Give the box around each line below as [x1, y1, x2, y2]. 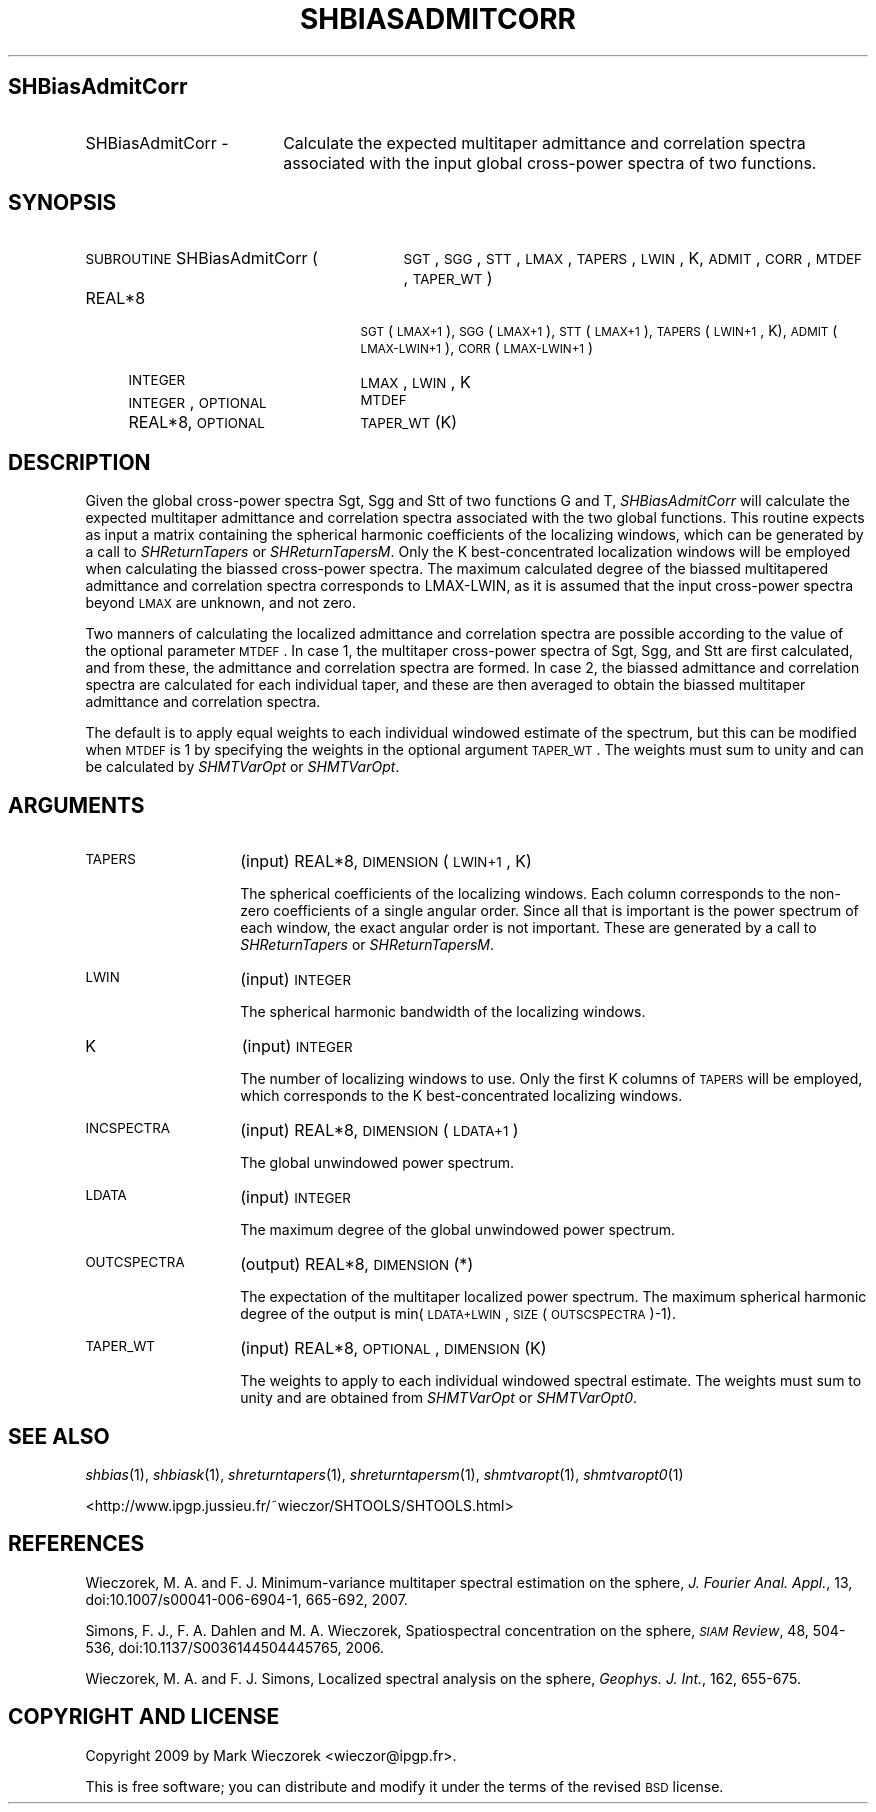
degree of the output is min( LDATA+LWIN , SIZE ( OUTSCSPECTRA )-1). [240, 1305, 676, 1323]
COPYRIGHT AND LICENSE [8, 1704, 280, 1730]
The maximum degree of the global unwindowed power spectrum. [240, 1221, 675, 1239]
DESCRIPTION [8, 449, 151, 475]
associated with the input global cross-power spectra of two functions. [283, 152, 817, 173]
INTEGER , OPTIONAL [128, 392, 267, 413]
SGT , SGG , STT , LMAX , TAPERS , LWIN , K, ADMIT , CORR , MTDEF [403, 248, 862, 269]
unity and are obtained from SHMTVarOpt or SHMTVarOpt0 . [240, 1389, 638, 1407]
